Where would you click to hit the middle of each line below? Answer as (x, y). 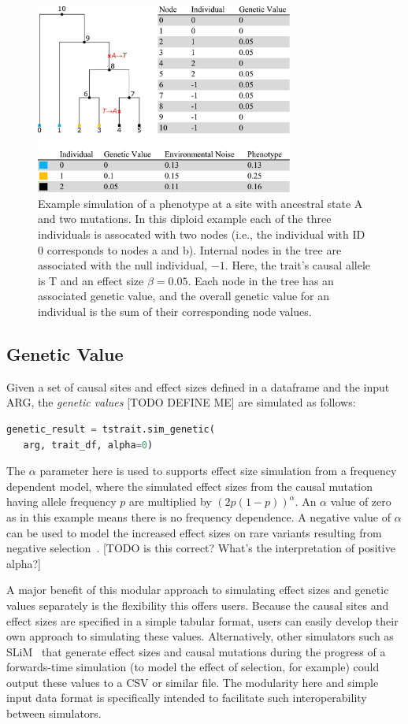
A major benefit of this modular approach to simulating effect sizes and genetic (198, 590)
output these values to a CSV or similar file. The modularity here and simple (193, 682)
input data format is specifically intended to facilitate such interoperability (187, 698)
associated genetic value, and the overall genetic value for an (184, 296)
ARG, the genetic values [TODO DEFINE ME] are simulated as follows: (181, 402)
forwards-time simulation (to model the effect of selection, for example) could (193, 667)
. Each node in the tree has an (261, 280)
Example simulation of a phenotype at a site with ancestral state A (200, 203)
